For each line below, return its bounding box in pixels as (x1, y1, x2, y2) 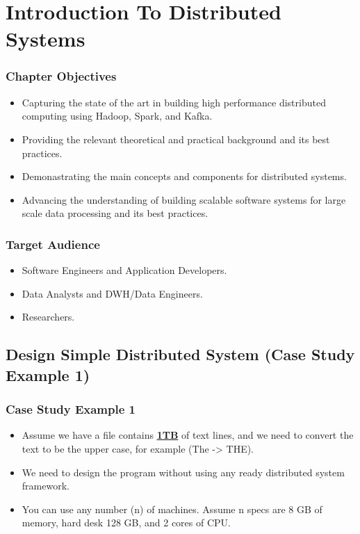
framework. (22, 478, 69, 493)
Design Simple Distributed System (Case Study (6, 343, 355, 365)
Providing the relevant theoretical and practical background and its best (22, 131, 330, 146)
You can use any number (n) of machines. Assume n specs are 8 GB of (22, 501, 322, 516)
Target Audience (6, 235, 100, 252)
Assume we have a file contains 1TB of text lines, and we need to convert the (22, 428, 354, 442)
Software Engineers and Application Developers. (22, 263, 227, 277)
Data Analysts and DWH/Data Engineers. (22, 286, 203, 300)
